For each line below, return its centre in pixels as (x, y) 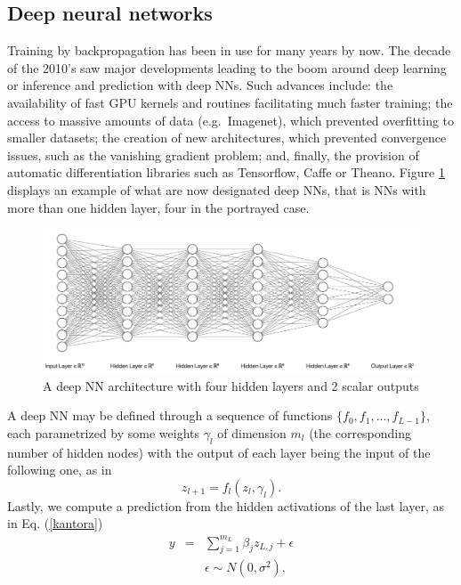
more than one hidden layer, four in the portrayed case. (158, 207)
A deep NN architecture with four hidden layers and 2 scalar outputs (231, 385)
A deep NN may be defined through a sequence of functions (170, 415)
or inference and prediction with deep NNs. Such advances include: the (200, 85)
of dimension (252, 432)
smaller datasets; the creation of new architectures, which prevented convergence (227, 138)
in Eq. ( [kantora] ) (55, 523)
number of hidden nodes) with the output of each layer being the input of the (219, 452)
